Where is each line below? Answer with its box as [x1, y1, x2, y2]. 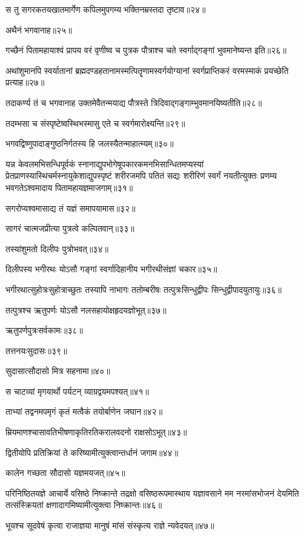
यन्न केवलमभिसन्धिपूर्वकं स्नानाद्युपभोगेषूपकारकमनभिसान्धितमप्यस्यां [5, 157, 204, 170]
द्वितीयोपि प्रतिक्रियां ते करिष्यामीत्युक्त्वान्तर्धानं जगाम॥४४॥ [5, 446, 179, 458]
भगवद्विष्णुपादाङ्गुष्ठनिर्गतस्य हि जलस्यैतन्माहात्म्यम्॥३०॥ [5, 137, 174, 150]
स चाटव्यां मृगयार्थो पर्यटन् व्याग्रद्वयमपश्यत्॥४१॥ [5, 384, 150, 397]
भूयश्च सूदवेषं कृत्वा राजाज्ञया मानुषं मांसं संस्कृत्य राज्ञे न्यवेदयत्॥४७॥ [5, 519, 214, 532]
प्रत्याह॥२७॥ [5, 76, 45, 89]
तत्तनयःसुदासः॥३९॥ [5, 344, 67, 357]
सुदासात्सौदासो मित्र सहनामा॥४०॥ [5, 364, 110, 377]
